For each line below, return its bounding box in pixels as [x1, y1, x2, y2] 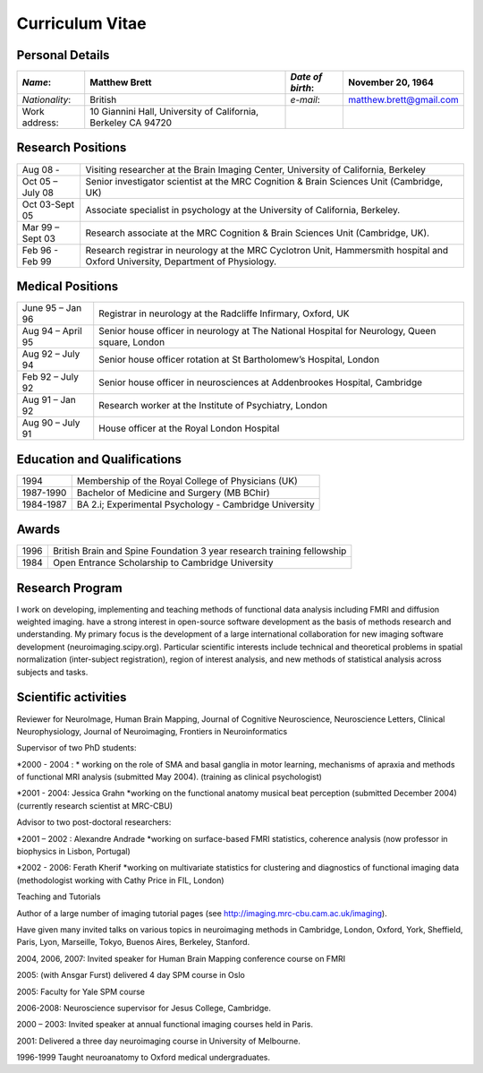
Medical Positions [16, 279, 119, 294]
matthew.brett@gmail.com [348, 94, 460, 107]
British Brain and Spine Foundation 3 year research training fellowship [52, 545, 347, 557]
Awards [16, 522, 61, 537]
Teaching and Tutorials [16, 891, 101, 902]
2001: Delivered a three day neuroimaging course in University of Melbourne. [16, 1035, 301, 1046]
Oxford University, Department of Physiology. [85, 255, 277, 268]
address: [21, 116, 59, 129]
